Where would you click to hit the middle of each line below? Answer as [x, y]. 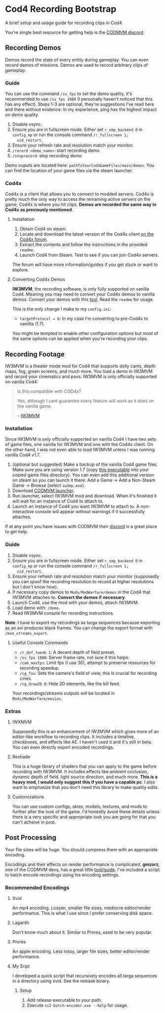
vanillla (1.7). [32, 324]
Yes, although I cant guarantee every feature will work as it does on [85, 401]
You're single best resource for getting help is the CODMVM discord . [75, 32]
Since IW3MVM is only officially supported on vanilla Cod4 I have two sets [81, 439]
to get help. [17, 532]
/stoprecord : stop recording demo [47, 156]
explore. [20, 270]
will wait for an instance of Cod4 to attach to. [58, 501]
